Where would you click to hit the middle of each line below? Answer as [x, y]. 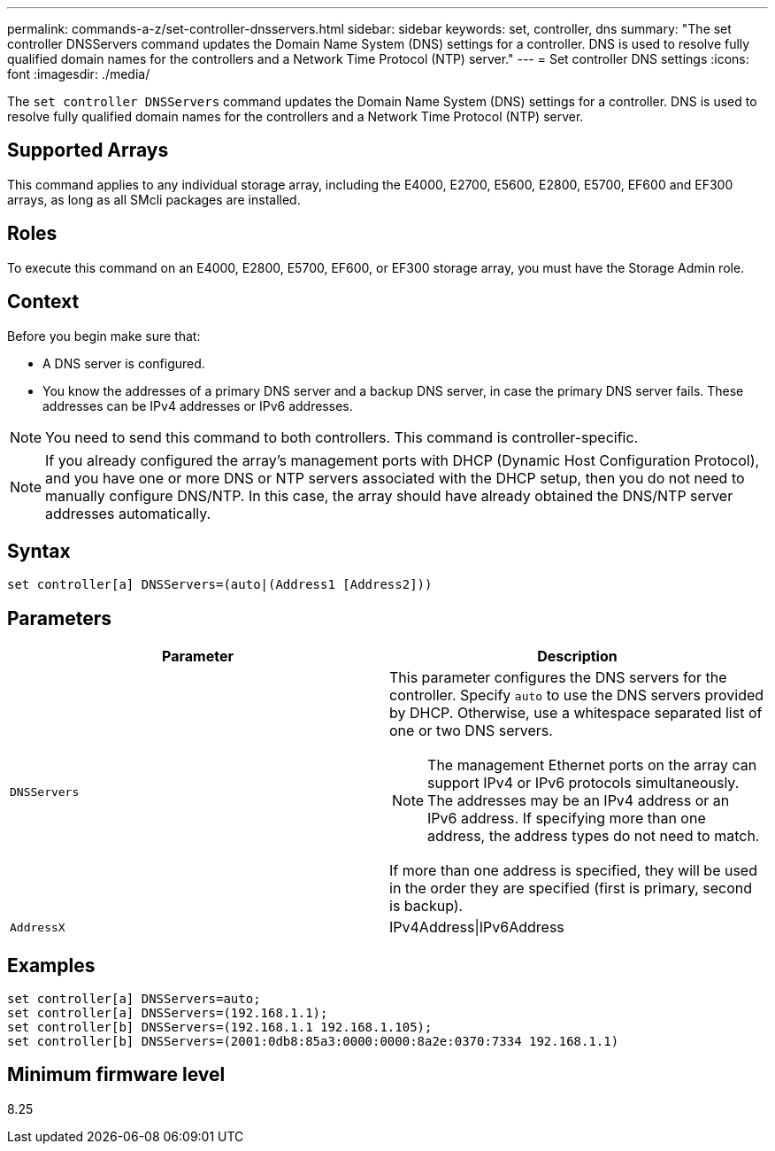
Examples [51, 965]
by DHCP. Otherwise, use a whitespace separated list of [576, 713]
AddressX [38, 927]
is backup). [426, 906]
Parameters [59, 618]
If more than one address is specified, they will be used [573, 871]
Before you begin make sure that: [104, 336]
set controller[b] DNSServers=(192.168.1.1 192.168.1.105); [220, 1027]
